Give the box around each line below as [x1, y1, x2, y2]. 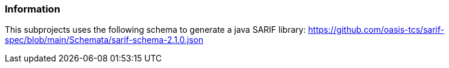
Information [5, 3, 60, 15]
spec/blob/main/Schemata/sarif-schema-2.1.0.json [5, 35, 203, 45]
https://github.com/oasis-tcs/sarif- [308, 24, 444, 35]
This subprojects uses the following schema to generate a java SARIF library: [5, 24, 306, 35]
